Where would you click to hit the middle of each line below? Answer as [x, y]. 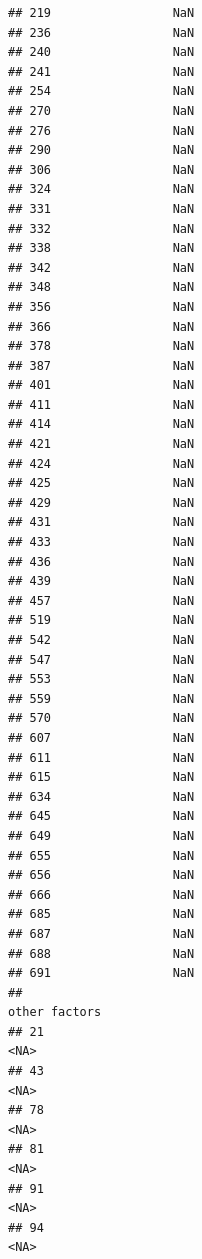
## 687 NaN [101, 933]
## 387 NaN [101, 365]
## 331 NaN [101, 208]
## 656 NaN [101, 875]
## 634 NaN [101, 796]
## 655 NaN [101, 855]
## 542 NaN [101, 640]
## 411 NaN [101, 404]
